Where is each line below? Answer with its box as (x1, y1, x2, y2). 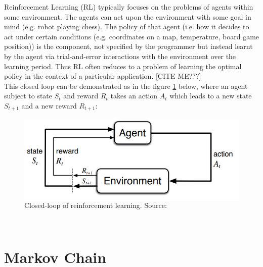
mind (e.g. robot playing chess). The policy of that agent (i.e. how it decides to (4, 21, 249, 32)
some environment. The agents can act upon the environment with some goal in (4, 11, 251, 22)
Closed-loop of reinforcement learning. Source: (24, 200, 167, 210)
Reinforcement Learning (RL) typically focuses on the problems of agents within (4, 2, 253, 12)
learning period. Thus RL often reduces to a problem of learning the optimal (4, 61, 242, 71)
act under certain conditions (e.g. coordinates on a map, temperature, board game (4, 31, 259, 41)
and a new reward (21, 100, 77, 111)
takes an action (110, 90, 158, 101)
